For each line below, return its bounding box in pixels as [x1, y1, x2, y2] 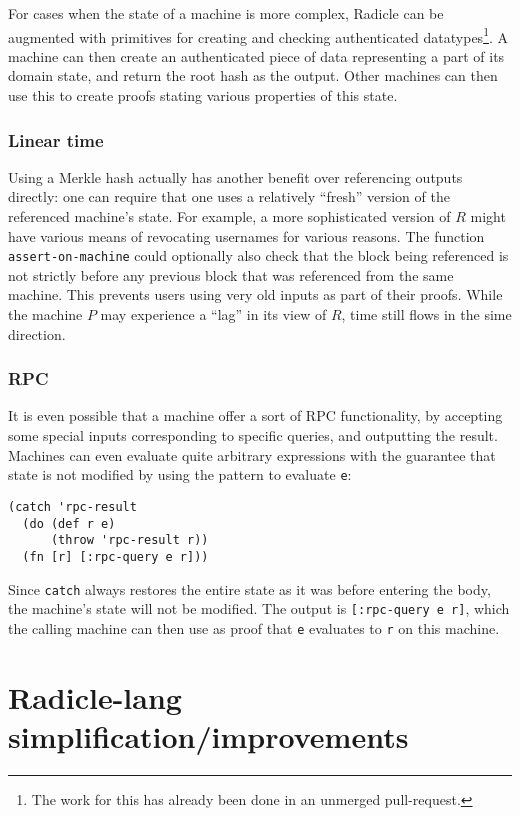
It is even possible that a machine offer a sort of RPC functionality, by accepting [8, 405, 503, 426]
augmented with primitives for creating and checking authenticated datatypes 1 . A [8, 23, 509, 47]
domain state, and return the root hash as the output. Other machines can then [8, 65, 498, 86]
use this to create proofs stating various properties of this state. [8, 85, 398, 106]
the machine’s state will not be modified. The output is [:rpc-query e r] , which [8, 598, 510, 619]
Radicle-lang [8, 676, 182, 717]
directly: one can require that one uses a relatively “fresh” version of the [8, 186, 450, 207]
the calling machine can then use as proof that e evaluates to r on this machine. [8, 617, 500, 638]
